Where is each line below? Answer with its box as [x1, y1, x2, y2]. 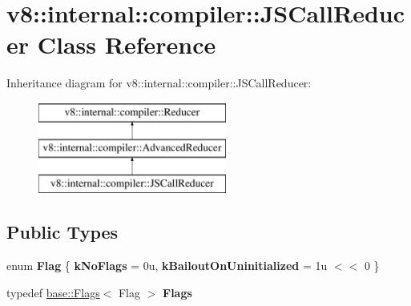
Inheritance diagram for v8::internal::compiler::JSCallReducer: [6, 74, 312, 91]
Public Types [6, 219, 119, 244]
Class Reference [37, 28, 216, 61]
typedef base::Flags [6, 284, 100, 300]
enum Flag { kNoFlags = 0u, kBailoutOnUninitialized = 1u [6, 257, 328, 274]
